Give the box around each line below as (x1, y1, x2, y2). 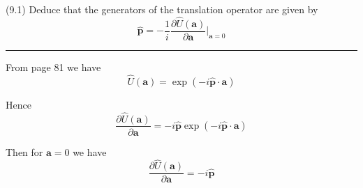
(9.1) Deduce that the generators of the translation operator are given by (6, 2, 318, 16)
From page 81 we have (6, 59, 101, 74)
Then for (6, 144, 43, 159)
